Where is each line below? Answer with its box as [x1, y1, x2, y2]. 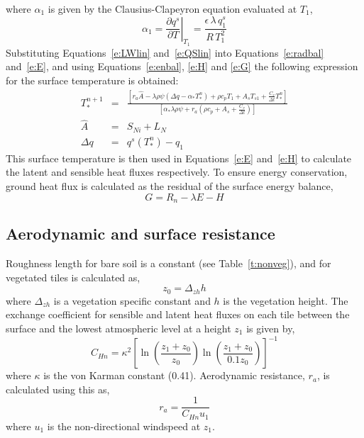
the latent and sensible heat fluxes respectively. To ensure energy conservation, [6, 164, 348, 179]
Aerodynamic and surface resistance [6, 223, 275, 245]
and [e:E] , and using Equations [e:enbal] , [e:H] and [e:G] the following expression [6, 59, 358, 74]
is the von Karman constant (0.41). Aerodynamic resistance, [43, 368, 305, 383]
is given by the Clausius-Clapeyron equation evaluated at [48, 1, 297, 16]
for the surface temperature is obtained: [6, 72, 179, 87]
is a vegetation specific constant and [53, 293, 211, 308]
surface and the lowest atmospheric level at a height [6, 321, 231, 336]
